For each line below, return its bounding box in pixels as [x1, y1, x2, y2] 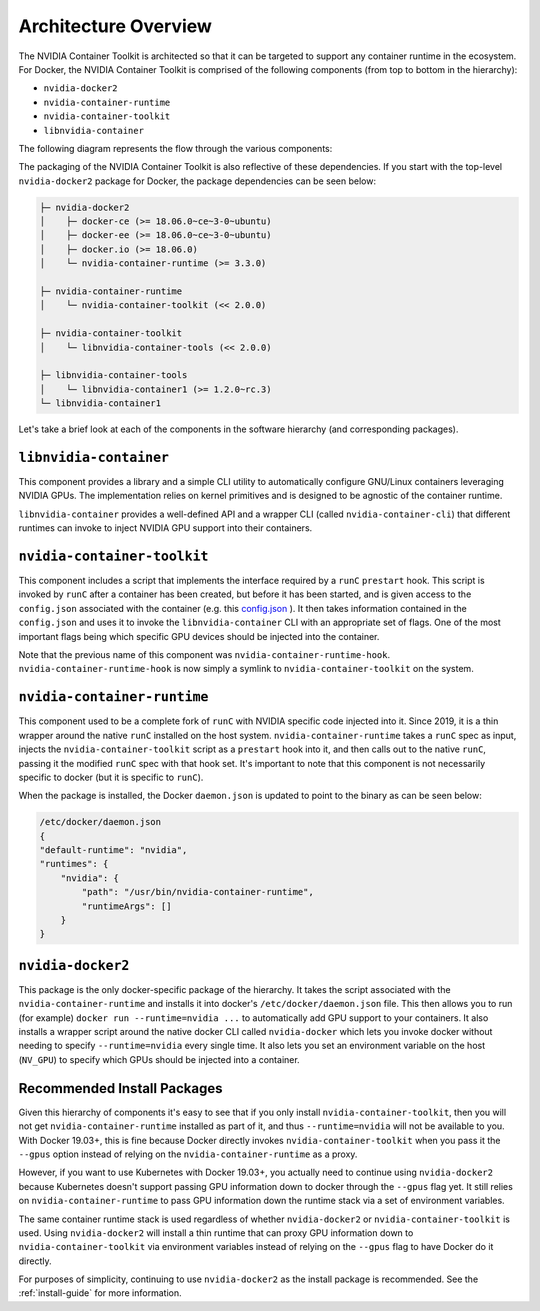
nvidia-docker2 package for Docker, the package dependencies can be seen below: [18, 175, 377, 187]
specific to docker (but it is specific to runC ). [18, 771, 204, 783]
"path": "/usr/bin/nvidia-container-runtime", [81, 886, 314, 898]
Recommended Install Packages [18, 1080, 224, 1097]
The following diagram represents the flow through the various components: [18, 142, 333, 154]
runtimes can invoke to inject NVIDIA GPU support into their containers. [18, 522, 313, 534]
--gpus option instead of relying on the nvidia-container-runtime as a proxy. [18, 1148, 358, 1160]
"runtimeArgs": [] [81, 900, 172, 912]
